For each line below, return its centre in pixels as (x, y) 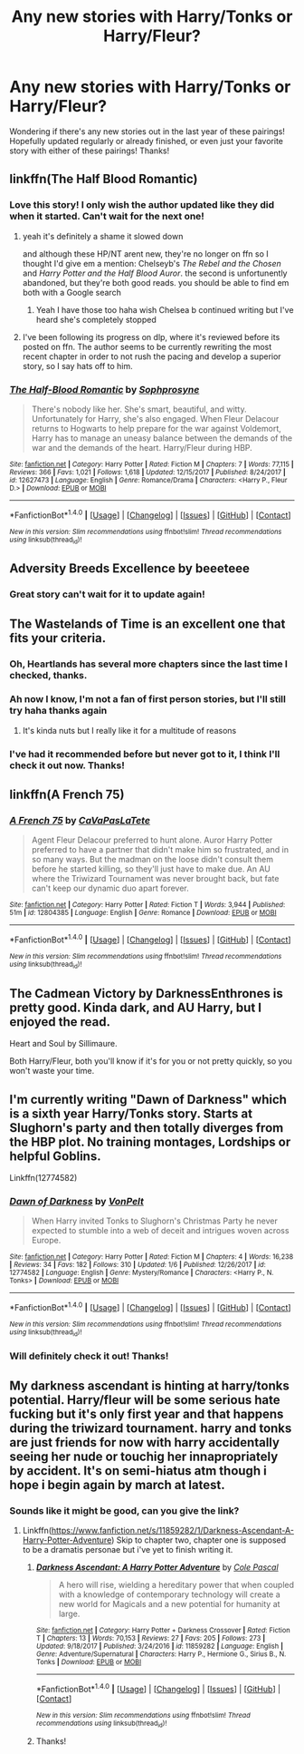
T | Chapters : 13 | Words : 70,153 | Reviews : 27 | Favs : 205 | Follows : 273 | (150, 1638)
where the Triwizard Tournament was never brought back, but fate (155, 879)
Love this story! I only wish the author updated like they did (142, 205)
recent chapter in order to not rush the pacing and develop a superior (152, 356)
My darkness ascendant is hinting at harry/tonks (149, 1385)
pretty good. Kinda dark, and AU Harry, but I (136, 1007)
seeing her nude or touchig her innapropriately (144, 1456)
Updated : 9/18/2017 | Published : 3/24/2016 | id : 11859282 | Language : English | (159, 1646)
